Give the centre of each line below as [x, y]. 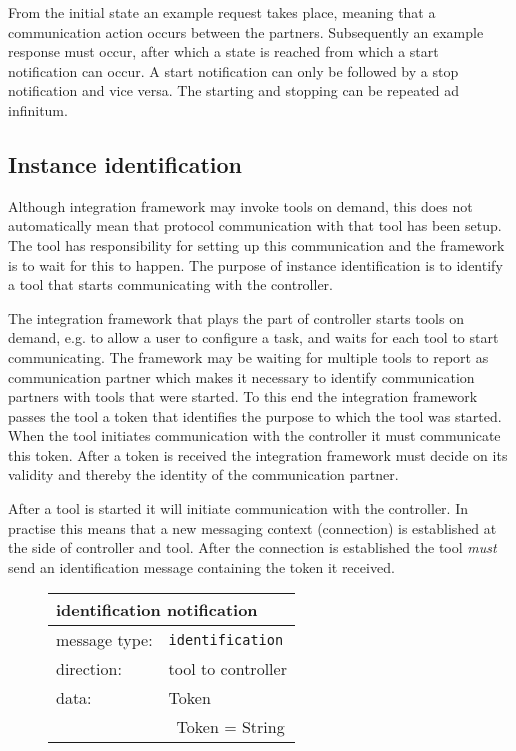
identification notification [157, 610]
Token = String [230, 727]
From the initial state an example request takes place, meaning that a [222, 12]
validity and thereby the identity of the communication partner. [203, 474]
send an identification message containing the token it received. [201, 566]
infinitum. [38, 109]
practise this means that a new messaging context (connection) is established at [252, 527]
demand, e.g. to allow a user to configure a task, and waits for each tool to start [253, 337]
